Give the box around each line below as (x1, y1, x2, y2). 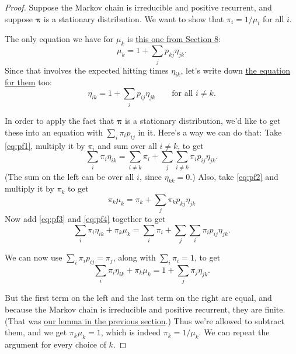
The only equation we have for (5, 33, 114, 45)
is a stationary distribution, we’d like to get (125, 114, 281, 127)
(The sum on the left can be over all (5, 170, 134, 182)
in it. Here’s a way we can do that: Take (138, 126, 282, 138)
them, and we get (5, 326, 67, 338)
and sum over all (97, 139, 157, 151)
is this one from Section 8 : (127, 33, 221, 45)
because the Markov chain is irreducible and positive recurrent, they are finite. (5, 303, 285, 315)
